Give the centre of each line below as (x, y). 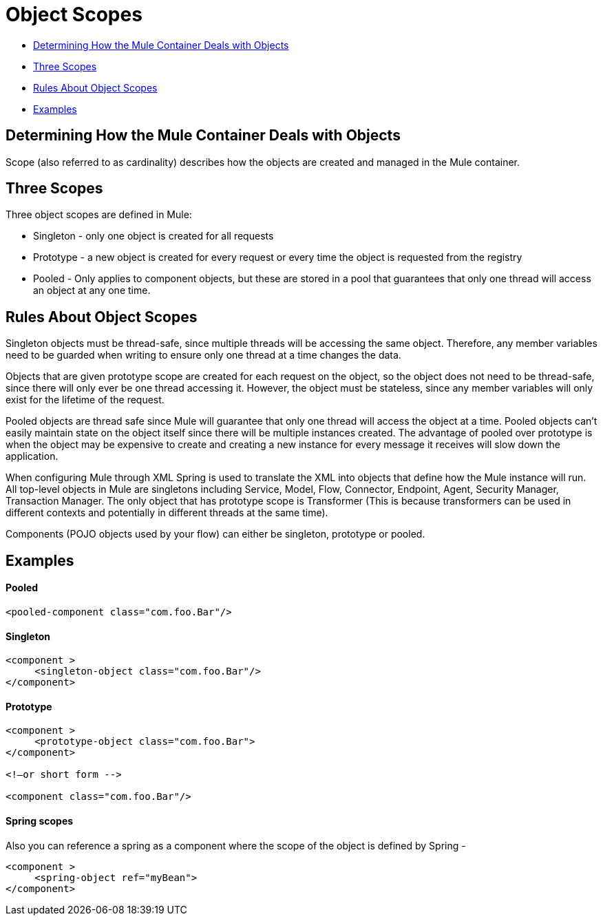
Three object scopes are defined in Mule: (99, 215)
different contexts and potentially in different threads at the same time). (167, 513)
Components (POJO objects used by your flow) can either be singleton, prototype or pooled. (215, 534)
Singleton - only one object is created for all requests (154, 236)
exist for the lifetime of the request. (85, 400)
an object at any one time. (92, 290)
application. (32, 456)
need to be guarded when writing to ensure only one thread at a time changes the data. (203, 355)
